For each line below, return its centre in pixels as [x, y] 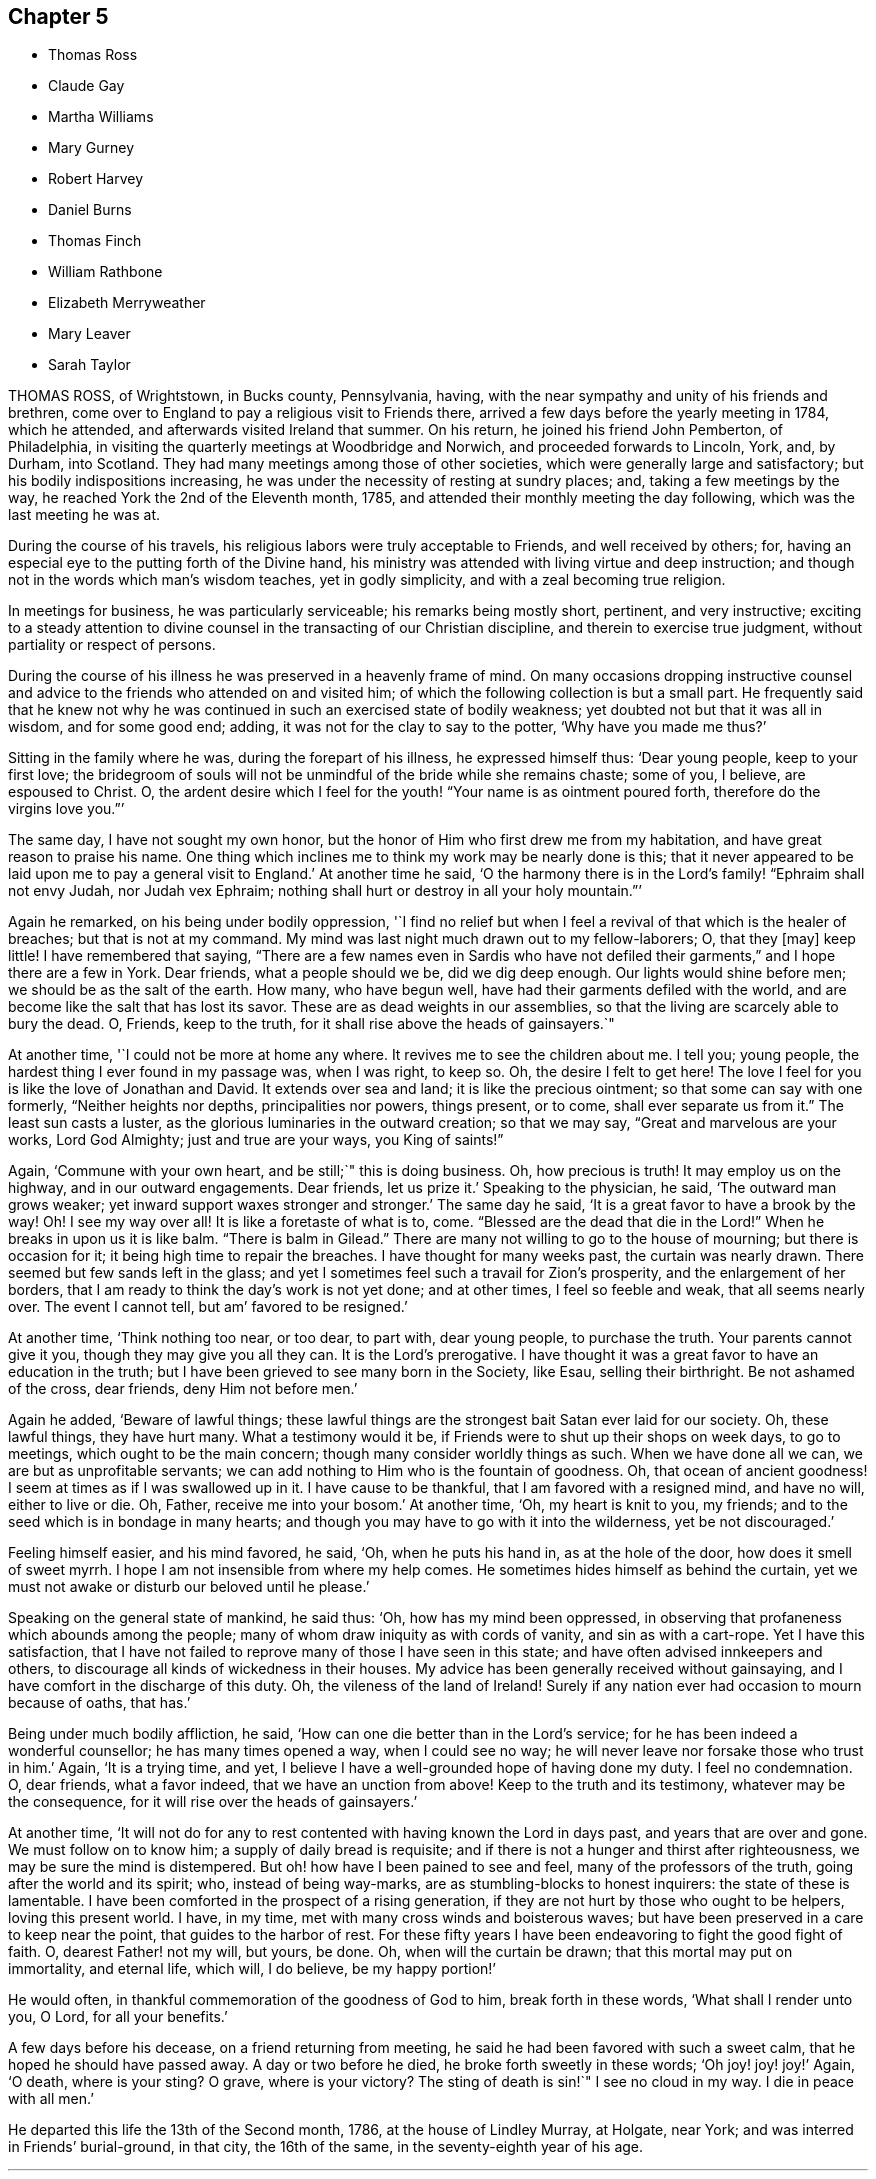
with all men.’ [51, 2099]
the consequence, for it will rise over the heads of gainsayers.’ [213, 1802]
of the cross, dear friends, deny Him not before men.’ [183, 1389]
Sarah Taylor [89, 365]
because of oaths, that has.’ [99, 1703]
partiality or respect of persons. [112, 645]
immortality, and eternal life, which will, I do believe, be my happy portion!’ [252, 1969]
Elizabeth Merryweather [127, 303]
